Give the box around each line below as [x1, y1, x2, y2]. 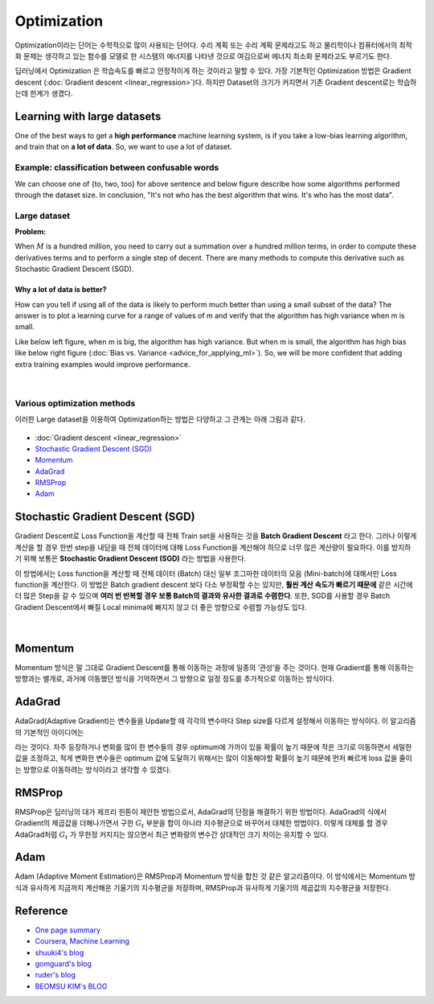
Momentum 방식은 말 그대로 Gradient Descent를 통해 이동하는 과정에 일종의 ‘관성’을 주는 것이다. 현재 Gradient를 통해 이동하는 [14, 663, 414, 673]
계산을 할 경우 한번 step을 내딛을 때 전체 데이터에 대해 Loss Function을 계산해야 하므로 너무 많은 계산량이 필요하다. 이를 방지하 [14, 542, 411, 552]
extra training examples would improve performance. [14, 359, 190, 369]
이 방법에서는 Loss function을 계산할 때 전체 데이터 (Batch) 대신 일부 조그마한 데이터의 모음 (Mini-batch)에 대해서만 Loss [14, 568, 397, 578]
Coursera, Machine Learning [35, 936, 130, 946]
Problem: [14, 227, 47, 237]
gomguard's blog [35, 958, 92, 969]
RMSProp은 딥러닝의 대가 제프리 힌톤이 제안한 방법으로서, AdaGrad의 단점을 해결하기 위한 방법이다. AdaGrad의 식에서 [14, 807, 387, 817]
